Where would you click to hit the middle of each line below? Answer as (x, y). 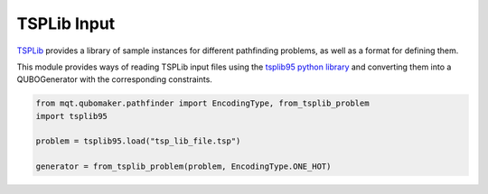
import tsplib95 (72, 116)
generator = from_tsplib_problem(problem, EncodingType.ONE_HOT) (183, 166)
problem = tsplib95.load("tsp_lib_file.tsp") (138, 141)
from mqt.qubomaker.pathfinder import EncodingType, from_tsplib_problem (202, 103)
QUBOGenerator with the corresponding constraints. (114, 79)
